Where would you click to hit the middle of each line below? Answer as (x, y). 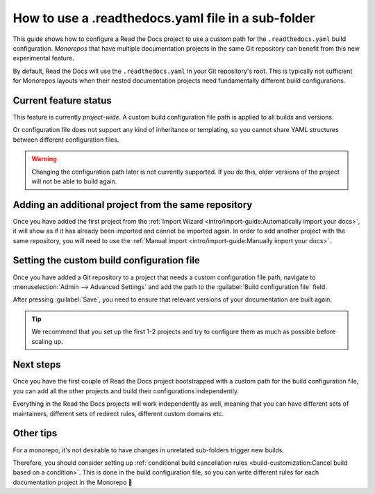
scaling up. (47, 341)
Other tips (35, 433)
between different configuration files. (66, 140)
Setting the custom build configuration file (107, 261)
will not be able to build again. (74, 181)
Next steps (37, 365)
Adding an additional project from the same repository (133, 205)
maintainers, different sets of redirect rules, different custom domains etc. (118, 413)
